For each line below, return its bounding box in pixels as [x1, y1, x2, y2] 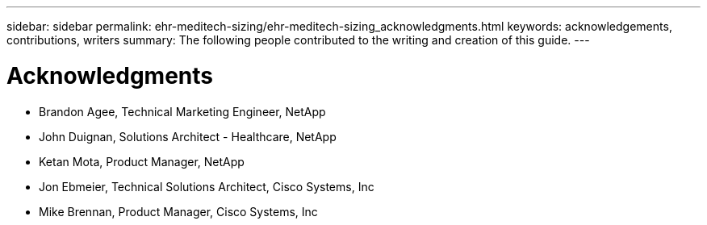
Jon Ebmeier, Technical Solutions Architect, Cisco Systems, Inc [39, 179, 374, 194]
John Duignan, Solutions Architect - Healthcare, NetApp [39, 129, 337, 144]
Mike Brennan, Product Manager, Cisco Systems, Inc [39, 204, 318, 219]
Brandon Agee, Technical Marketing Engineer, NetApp [39, 104, 326, 119]
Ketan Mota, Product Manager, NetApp [39, 154, 245, 169]
